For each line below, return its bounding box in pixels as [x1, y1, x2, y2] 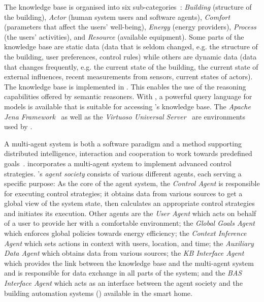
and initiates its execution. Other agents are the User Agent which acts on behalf [4, 207, 256, 218]
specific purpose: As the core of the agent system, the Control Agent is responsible [4, 178, 260, 189]
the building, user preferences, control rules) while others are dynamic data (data [4, 51, 257, 62]
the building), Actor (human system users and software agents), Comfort [4, 11, 230, 22]
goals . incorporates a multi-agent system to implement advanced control [4, 158, 232, 168]
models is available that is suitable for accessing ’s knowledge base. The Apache [4, 101, 251, 111]
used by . [4, 121, 32, 132]
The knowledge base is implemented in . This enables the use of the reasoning [4, 81, 246, 92]
